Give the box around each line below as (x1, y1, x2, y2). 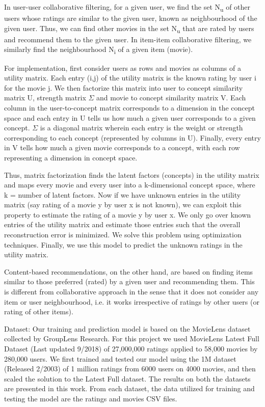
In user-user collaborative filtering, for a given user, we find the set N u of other (4, 2, 251, 13)
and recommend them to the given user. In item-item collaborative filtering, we (4, 34, 252, 44)
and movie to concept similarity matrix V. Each (96, 92, 246, 103)
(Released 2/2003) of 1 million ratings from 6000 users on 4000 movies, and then (4, 363, 256, 374)
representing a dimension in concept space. (4, 152, 138, 162)
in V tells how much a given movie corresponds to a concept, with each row (4, 142, 240, 153)
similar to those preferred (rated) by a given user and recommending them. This (4, 276, 255, 287)
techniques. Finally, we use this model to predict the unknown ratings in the (4, 239, 243, 250)
